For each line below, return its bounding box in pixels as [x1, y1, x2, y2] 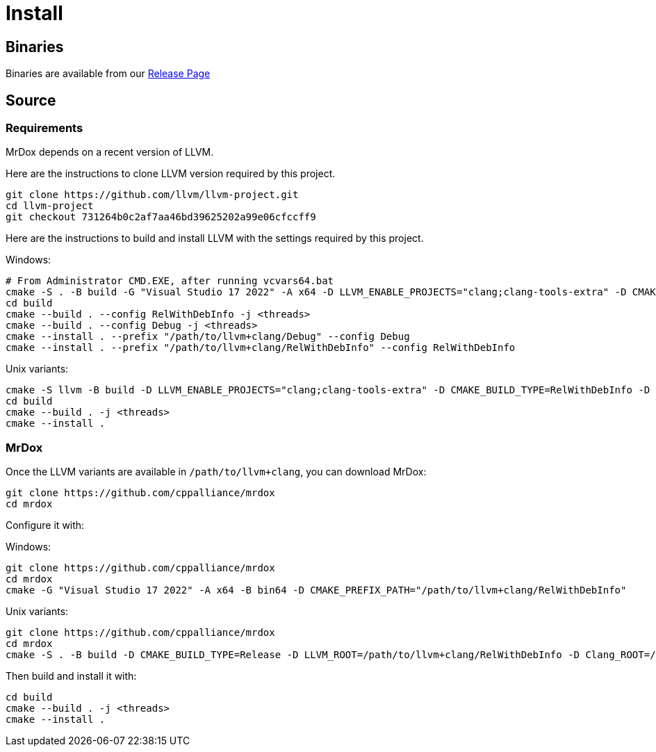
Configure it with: [6, 519, 85, 532]
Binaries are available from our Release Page [6, 67, 211, 80]
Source [6, 91, 56, 109]
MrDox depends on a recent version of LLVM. [6, 146, 214, 158]
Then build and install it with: [6, 670, 137, 682]
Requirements [6, 121, 83, 136]
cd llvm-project [6, 200, 94, 212]
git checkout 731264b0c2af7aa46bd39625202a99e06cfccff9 [6, 211, 316, 223]
